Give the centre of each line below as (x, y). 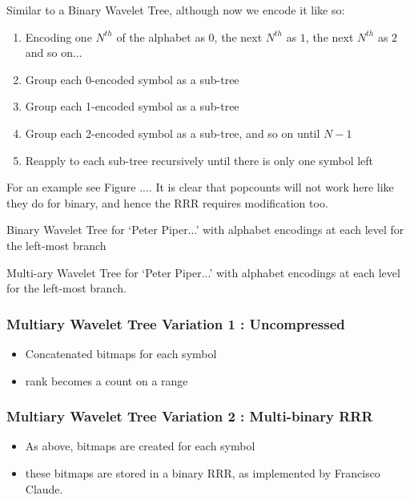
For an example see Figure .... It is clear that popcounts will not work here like (200, 187)
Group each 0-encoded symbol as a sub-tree (132, 79)
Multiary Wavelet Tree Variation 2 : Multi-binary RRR (190, 416)
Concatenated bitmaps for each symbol (121, 353)
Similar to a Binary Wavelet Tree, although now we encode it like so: (176, 10)
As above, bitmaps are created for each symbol (140, 446)
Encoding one (58, 36)
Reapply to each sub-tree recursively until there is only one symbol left (199, 160)
